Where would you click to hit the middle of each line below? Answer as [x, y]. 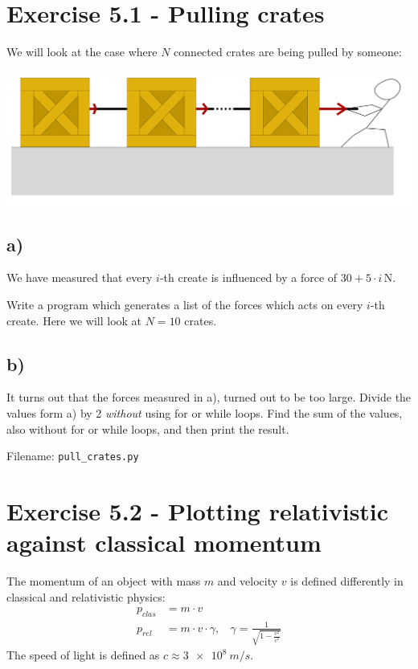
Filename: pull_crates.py [73, 456]
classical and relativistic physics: [86, 596]
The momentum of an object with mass [104, 581]
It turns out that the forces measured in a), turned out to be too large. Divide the [209, 397]
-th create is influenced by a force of [248, 277]
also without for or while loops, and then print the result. [148, 428]
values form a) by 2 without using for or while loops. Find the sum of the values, [205, 412]
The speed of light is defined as [83, 655]
